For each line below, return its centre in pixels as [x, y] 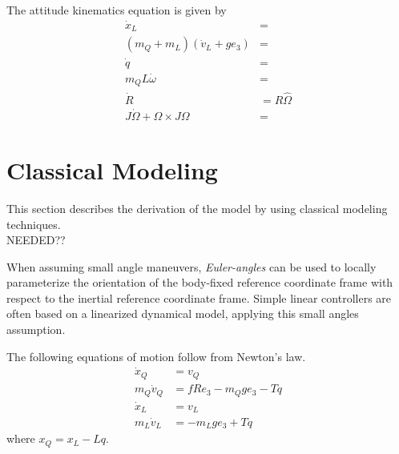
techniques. [34, 224]
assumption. [36, 329]
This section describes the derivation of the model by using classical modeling [197, 208]
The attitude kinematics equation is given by [117, 10]
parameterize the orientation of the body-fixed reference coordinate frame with [200, 282]
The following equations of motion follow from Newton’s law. [156, 356]
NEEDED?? [36, 240]
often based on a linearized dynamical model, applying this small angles [183, 313]
